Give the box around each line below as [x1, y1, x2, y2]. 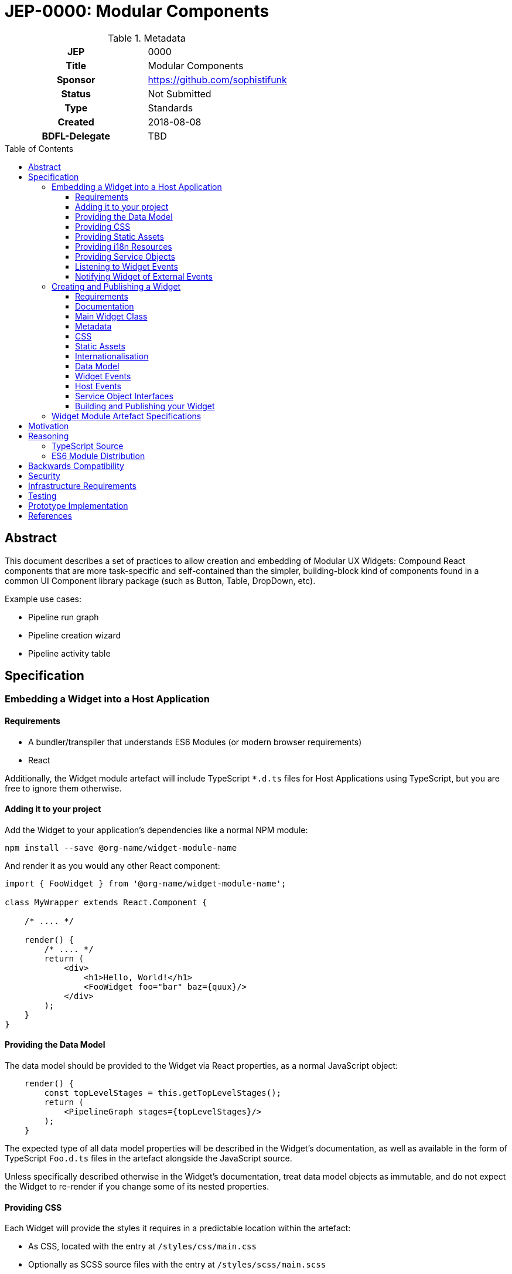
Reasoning [28, 430, 69, 441]
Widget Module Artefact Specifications [52, 410, 202, 421]
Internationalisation [75, 351, 149, 361]
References [28, 510, 72, 521]
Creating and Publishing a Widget [52, 281, 181, 291]
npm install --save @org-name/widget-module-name [5, 842, 237, 852]
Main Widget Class [75, 311, 148, 321]
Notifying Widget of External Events [75, 271, 213, 281]
